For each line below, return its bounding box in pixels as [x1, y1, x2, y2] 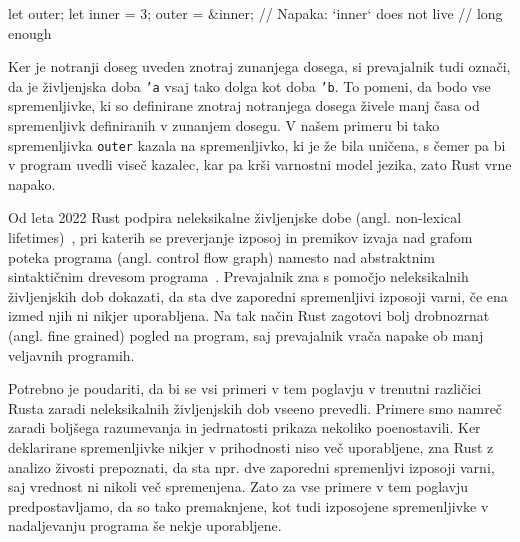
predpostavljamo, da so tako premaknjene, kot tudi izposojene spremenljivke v [8, 495, 489, 516]
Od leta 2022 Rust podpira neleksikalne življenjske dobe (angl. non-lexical [8, 207, 462, 228]
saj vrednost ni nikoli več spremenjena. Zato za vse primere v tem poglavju [8, 476, 469, 497]
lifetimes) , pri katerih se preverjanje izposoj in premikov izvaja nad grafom [8, 227, 473, 248]
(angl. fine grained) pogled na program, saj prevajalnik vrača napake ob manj [8, 325, 484, 346]
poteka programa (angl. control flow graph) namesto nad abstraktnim [8, 246, 435, 267]
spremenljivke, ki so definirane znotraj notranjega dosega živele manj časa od [8, 95, 480, 116]
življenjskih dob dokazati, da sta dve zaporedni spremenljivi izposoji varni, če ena [8, 285, 508, 306]
